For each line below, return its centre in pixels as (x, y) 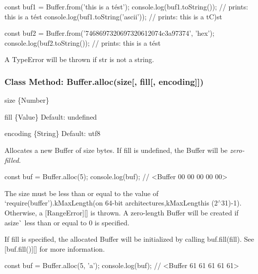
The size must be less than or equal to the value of (82, 193)
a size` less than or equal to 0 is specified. (67, 222)
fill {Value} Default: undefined (51, 116)
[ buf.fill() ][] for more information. (55, 248)
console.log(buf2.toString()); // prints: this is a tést (83, 42)
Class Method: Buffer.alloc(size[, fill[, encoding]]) (104, 81)
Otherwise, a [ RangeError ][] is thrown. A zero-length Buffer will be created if (122, 212)
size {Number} (27, 100)
